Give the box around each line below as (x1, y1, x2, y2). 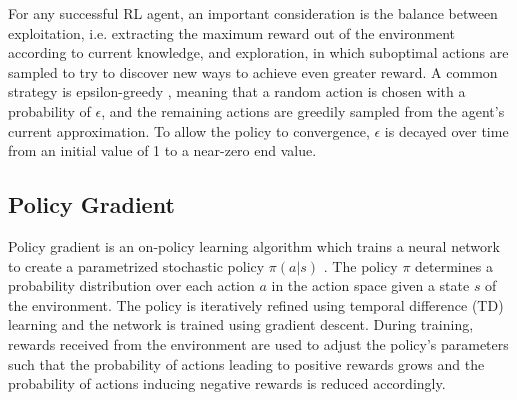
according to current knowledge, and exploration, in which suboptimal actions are (8, 42, 509, 63)
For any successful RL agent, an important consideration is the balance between (8, 3, 498, 23)
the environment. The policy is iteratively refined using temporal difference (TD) (8, 294, 504, 315)
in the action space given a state (271, 275, 470, 296)
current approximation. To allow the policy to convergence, (8, 120, 370, 141)
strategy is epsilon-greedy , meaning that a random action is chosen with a (8, 81, 466, 102)
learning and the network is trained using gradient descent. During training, (8, 314, 474, 335)
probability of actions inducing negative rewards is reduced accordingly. (8, 373, 446, 394)
